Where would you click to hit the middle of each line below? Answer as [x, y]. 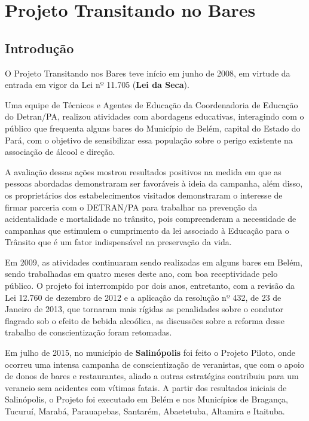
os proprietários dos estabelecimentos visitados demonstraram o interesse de [144, 195]
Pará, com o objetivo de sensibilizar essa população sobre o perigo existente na [149, 140]
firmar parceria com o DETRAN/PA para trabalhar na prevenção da [131, 207]
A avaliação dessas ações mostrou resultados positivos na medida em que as [143, 171]
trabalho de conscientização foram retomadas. [88, 332]
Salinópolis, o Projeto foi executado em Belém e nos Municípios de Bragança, [146, 399]
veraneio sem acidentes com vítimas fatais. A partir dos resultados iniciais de [146, 387]
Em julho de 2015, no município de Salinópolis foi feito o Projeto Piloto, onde [150, 353]
